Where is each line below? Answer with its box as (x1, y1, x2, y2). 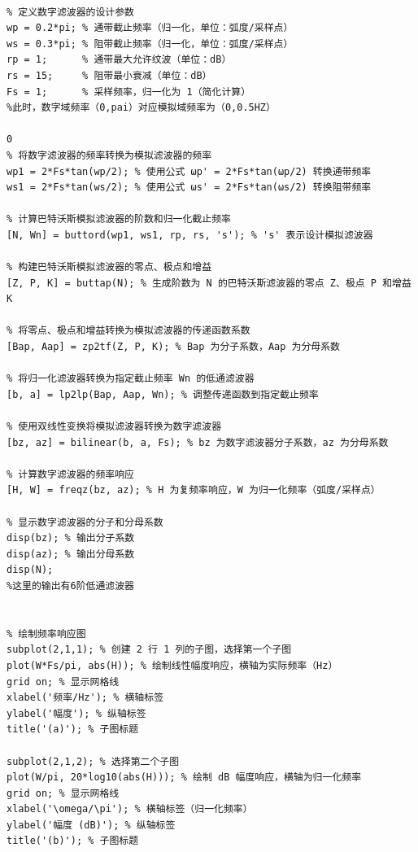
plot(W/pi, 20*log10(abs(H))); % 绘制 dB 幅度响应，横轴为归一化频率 (7, 771, 362, 784)
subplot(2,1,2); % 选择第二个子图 (7, 755, 180, 767)
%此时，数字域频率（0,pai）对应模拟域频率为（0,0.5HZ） (7, 102, 276, 114)
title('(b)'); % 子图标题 (7, 835, 139, 847)
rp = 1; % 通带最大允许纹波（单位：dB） (7, 54, 232, 66)
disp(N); (7, 564, 54, 576)
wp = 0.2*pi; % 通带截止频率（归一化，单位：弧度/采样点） (7, 22, 294, 34)
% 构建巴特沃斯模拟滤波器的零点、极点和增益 (7, 261, 212, 273)
